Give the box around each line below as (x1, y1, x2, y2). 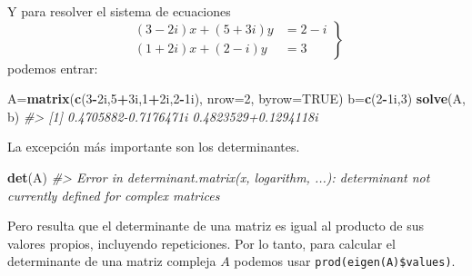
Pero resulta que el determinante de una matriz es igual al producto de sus (7, 216, 425, 235)
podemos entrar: (7, 58, 98, 77)
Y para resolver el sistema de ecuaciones (7, 2, 231, 20)
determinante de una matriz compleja (7, 251, 216, 271)
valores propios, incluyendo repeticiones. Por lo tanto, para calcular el (7, 233, 396, 252)
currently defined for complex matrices (7, 185, 220, 204)
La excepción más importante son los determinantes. (7, 137, 300, 156)
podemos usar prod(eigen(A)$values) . (234, 251, 456, 271)
